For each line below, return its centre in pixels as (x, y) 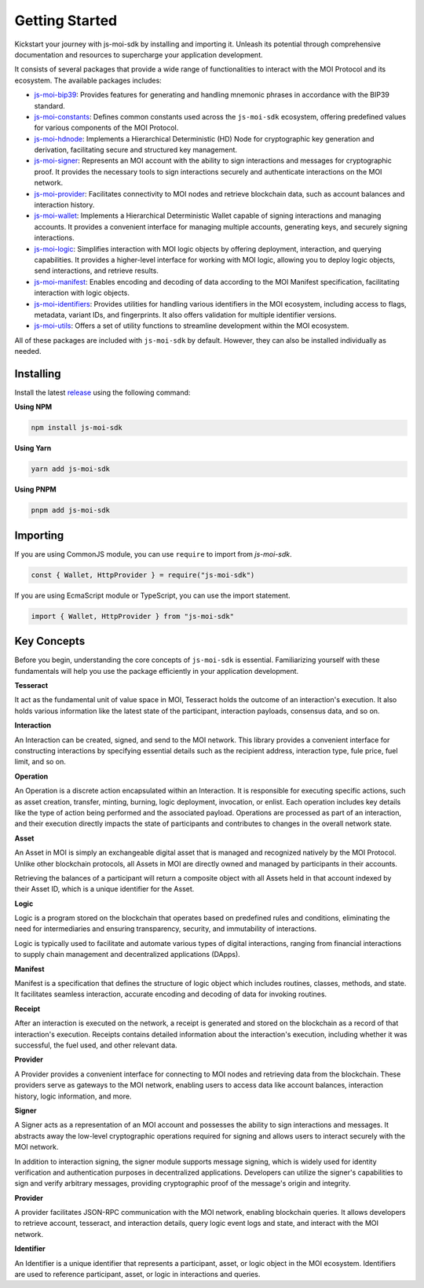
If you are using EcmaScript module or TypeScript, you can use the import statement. (152, 595)
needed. (28, 351)
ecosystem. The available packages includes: (88, 80)
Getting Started (66, 20)
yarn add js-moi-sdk (70, 469)
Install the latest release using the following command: (102, 392)
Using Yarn (33, 448)
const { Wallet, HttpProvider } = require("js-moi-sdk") (143, 575)
